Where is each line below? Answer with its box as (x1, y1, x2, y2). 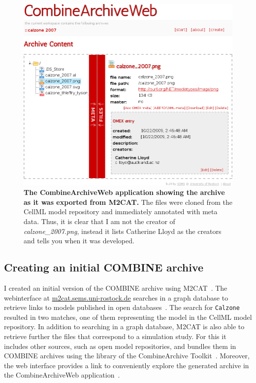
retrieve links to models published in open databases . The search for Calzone (4, 302, 240, 312)
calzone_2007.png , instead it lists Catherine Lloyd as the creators (24, 226, 222, 236)
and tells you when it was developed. (24, 235, 134, 246)
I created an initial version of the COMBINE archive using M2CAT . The (4, 282, 227, 293)
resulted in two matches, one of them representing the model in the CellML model (4, 311, 252, 322)
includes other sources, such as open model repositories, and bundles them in (4, 341, 236, 351)
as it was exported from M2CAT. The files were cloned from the (24, 196, 232, 207)
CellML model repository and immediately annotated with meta (24, 206, 218, 217)
